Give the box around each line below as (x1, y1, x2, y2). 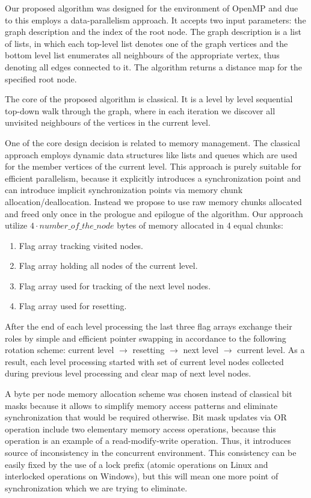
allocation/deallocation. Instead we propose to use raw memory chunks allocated (5, 195, 302, 207)
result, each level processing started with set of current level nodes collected (5, 355, 284, 367)
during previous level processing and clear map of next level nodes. (5, 367, 251, 380)
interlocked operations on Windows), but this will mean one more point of (5, 470, 279, 482)
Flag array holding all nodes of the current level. (19, 259, 198, 272)
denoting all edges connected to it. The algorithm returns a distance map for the (5, 60, 302, 73)
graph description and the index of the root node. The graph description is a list (5, 25, 301, 38)
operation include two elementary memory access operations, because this (5, 422, 276, 435)
